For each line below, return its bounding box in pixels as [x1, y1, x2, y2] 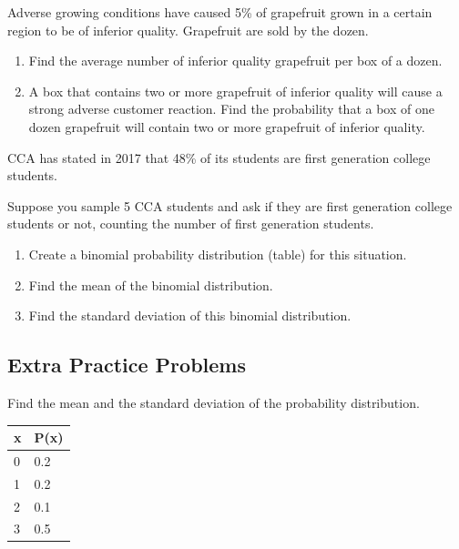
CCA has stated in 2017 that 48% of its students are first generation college [7, 147, 431, 167]
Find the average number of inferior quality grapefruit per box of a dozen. [28, 51, 443, 70]
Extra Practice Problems [7, 351, 246, 379]
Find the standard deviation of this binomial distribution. [28, 306, 352, 325]
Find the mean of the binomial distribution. [28, 275, 273, 294]
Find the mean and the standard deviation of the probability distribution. [7, 392, 420, 412]
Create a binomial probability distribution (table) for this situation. [28, 244, 407, 263]
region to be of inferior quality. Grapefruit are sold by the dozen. [7, 20, 369, 39]
